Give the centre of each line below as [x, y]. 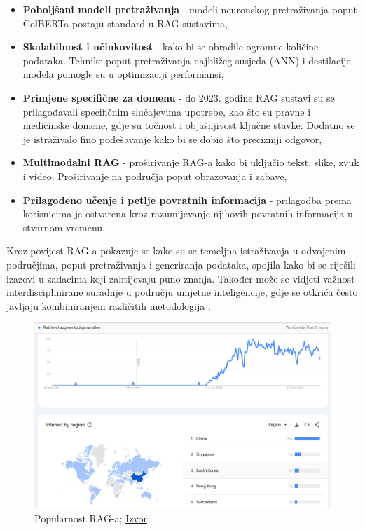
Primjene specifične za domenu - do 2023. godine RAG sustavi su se [179, 97]
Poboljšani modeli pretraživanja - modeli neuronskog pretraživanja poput [190, 9]
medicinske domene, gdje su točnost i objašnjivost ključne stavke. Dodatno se [189, 125]
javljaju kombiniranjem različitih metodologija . [109, 305]
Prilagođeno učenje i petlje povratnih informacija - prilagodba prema [187, 199]
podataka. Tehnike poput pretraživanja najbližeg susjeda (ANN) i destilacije [187, 60]
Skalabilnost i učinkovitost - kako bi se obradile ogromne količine [171, 47]
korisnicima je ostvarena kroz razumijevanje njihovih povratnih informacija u [188, 213]
